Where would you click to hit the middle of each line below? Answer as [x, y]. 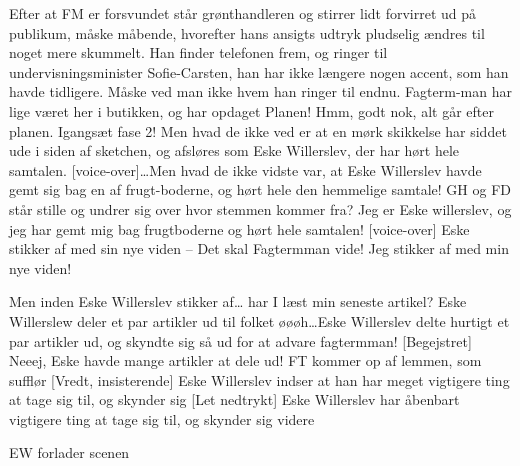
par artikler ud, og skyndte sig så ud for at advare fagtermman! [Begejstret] [240, 340]
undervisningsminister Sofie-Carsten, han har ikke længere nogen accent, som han [259, 71]
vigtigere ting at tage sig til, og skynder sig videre [162, 418]
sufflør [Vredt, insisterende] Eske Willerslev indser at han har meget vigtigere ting [259, 379]
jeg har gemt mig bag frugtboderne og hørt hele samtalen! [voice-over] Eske [239, 228]
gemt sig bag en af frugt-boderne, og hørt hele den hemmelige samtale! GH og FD [260, 189]
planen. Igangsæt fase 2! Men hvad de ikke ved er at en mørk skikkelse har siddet [258, 130]
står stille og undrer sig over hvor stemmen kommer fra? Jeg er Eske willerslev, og [260, 208]
